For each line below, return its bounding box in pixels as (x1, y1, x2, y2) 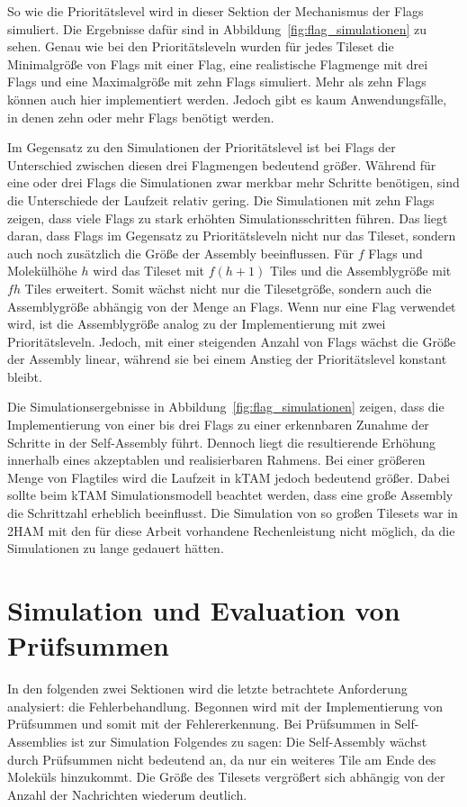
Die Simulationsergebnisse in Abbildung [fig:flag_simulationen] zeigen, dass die (7, 397, 445, 416)
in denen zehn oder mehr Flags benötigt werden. (7, 107, 274, 126)
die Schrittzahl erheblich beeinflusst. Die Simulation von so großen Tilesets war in (7, 503, 458, 522)
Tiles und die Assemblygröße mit (269, 261, 452, 280)
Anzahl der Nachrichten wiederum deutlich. (7, 784, 247, 803)
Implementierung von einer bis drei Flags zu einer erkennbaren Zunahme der (7, 415, 429, 434)
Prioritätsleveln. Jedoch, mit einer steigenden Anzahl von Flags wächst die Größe (7, 331, 456, 350)
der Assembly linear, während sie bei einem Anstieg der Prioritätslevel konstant (7, 349, 447, 368)
